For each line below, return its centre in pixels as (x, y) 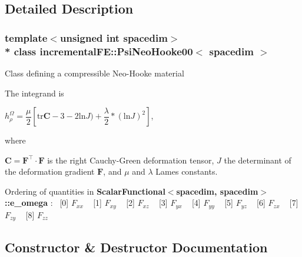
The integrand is (34, 93)
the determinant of (258, 160)
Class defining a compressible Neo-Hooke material (94, 73)
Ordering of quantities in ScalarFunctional (85, 191)
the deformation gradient (50, 171)
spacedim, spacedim (217, 191)
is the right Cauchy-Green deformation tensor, (131, 160)
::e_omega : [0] (37, 203)
